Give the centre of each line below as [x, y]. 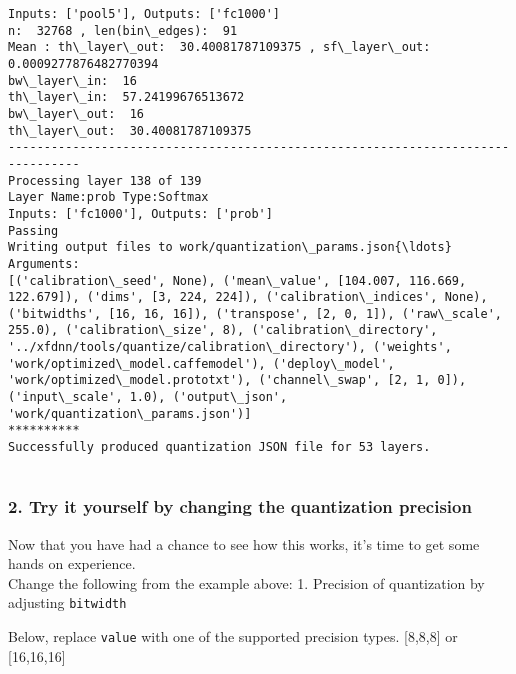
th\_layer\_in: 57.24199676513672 [126, 97]
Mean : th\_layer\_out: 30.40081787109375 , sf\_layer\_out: [219, 47]
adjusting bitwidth [67, 602]
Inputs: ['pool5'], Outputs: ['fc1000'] [144, 14]
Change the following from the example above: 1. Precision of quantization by [246, 582]
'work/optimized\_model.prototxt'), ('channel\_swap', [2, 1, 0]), [237, 380]
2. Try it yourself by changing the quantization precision [240, 506]
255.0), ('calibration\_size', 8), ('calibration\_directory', [223, 330]
